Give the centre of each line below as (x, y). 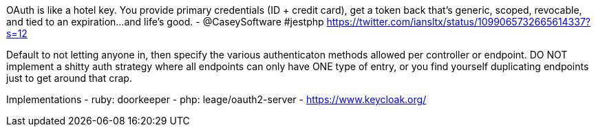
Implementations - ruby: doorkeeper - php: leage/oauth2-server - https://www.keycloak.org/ (216, 99)
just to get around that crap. (69, 78)
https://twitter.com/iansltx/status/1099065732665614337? (458, 22)
